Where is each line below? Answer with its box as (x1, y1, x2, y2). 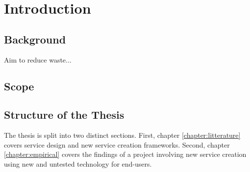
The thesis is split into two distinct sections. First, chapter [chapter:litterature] (4, 130, 241, 140)
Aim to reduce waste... (4, 54, 72, 64)
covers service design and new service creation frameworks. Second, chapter (4, 139, 230, 150)
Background (4, 31, 66, 46)
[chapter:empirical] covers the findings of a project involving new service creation (4, 149, 247, 159)
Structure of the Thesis (4, 107, 125, 122)
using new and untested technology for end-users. (4, 158, 152, 169)
